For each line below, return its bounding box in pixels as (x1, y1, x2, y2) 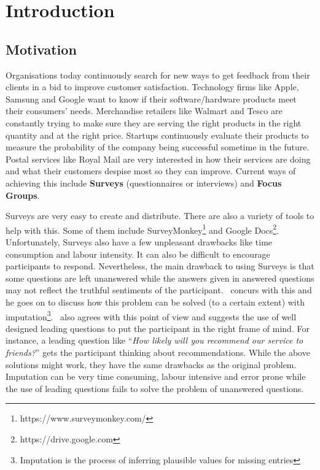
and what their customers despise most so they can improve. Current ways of (6, 164, 296, 177)
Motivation (6, 39, 77, 58)
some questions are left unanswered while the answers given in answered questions (6, 271, 314, 284)
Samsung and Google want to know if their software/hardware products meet (6, 92, 297, 105)
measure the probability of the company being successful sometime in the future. (6, 141, 310, 153)
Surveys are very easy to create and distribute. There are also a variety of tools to (6, 209, 314, 222)
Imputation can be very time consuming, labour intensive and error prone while (6, 370, 306, 383)
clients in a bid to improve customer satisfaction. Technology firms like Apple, (6, 80, 299, 93)
